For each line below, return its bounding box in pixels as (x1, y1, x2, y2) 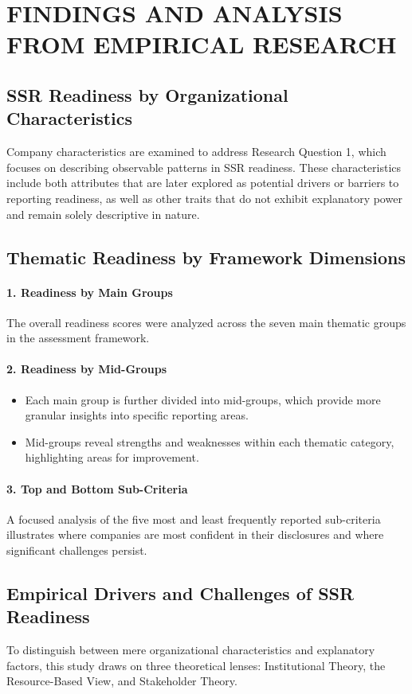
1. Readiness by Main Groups (6, 283, 173, 300)
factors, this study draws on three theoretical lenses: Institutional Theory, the (6, 657, 386, 673)
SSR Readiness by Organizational (6, 82, 288, 107)
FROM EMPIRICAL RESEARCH (6, 28, 397, 60)
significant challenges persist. (6, 542, 147, 559)
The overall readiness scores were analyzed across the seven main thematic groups (6, 314, 406, 330)
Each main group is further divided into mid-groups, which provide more (25, 391, 381, 407)
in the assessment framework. (6, 329, 150, 346)
